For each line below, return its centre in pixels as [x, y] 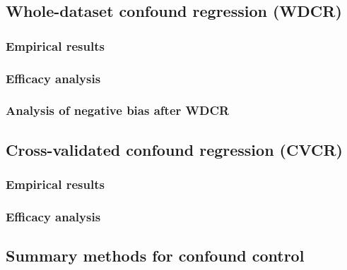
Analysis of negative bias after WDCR [118, 110]
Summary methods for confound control [155, 256]
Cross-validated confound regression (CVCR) [174, 149]
